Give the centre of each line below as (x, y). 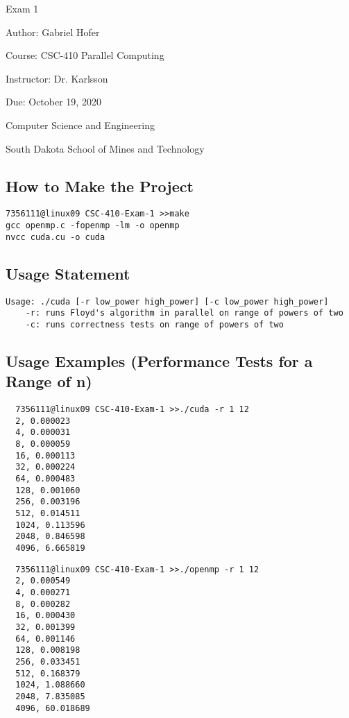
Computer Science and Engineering (80, 125)
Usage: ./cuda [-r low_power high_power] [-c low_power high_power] (167, 301)
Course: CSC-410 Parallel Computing (85, 55)
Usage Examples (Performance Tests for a (159, 360)
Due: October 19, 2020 (53, 102)
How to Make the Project (100, 186)
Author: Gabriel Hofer (53, 32)
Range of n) (49, 381)
